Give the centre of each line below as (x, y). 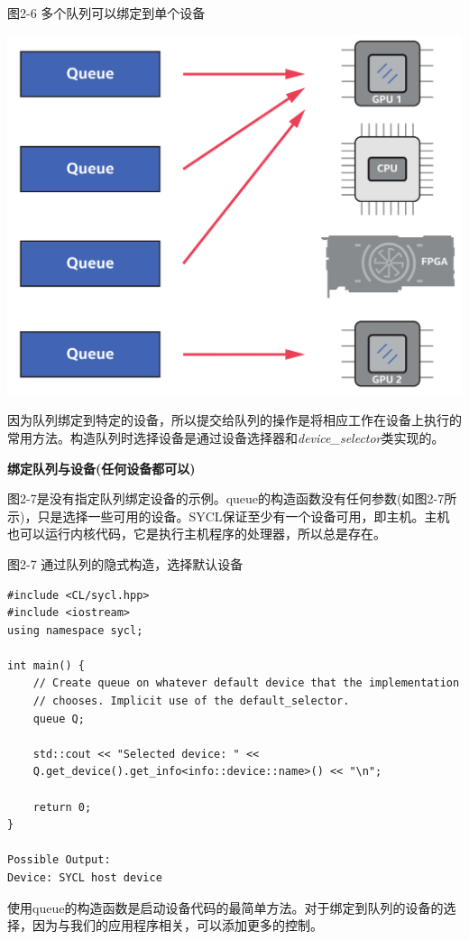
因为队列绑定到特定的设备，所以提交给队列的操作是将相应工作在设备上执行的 (234, 420)
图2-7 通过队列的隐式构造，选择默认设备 (125, 563)
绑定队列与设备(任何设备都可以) (101, 468)
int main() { (46, 665)
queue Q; (59, 719)
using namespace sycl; (75, 630)
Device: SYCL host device (85, 878)
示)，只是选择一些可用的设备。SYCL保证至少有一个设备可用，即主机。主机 (229, 516)
